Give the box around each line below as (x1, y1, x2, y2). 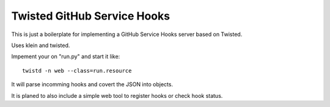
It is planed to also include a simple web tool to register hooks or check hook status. (11, 92, 223, 99)
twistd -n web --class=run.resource (22, 67, 132, 74)
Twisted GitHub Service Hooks (11, 9, 170, 23)
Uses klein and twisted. (11, 42, 70, 49)
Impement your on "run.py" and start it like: (11, 53, 120, 61)
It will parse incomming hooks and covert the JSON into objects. (11, 81, 174, 88)
